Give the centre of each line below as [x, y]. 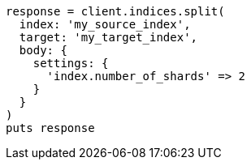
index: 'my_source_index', [105, 24]
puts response [50, 128]
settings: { [71, 63]
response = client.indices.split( [115, 11]
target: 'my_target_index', [108, 37]
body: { [43, 50]
